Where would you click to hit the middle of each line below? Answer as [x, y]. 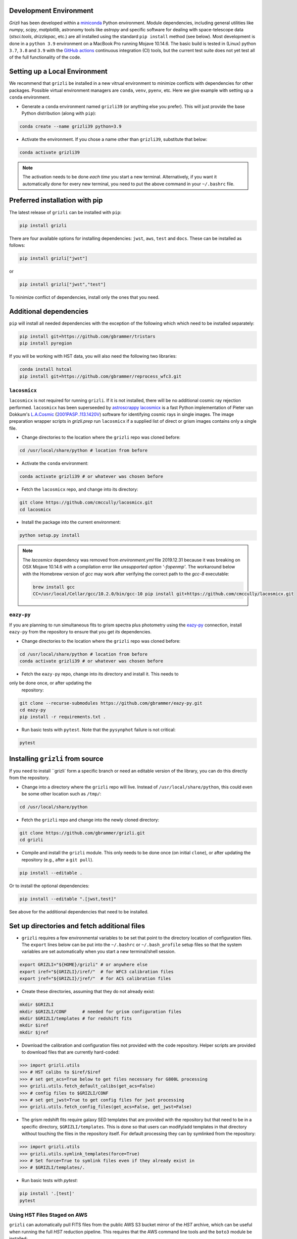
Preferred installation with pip [56, 200]
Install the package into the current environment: [71, 522]
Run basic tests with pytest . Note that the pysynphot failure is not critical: [99, 730]
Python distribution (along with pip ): [59, 113]
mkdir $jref [34, 1032]
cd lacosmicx [35, 509]
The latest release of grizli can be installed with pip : [65, 212]
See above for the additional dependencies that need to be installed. [79, 911]
